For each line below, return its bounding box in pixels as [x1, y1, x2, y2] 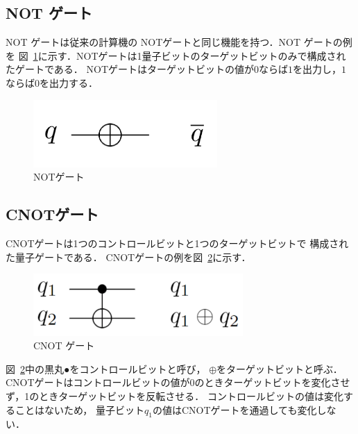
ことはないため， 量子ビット [15, 402, 144, 417]
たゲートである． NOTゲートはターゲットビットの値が [6, 62, 255, 76]
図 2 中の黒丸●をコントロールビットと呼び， [6, 361, 206, 376]
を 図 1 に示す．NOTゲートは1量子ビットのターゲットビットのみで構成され [6, 48, 346, 62]
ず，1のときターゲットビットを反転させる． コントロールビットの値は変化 [6, 388, 343, 403]
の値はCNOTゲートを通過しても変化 [152, 402, 317, 417]
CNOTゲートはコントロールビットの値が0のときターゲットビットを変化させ [6, 375, 350, 390]
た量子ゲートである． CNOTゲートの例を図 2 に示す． [6, 249, 251, 264]
